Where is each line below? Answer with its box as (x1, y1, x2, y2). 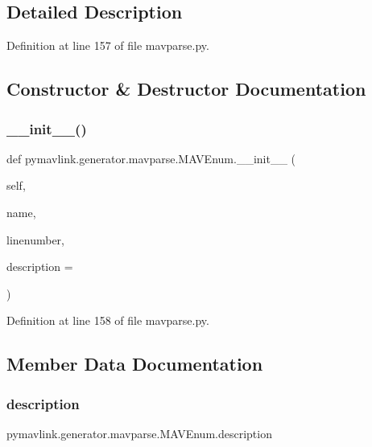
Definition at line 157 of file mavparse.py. (6, 37, 209, 54)
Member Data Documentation (6, 351, 263, 376)
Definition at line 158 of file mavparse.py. (6, 312, 209, 329)
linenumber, (6, 231, 65, 248)
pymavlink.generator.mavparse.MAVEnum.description (6, 424, 272, 441)
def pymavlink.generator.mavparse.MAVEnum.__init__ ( (6, 150, 296, 166)
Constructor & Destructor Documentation (6, 76, 366, 101)
